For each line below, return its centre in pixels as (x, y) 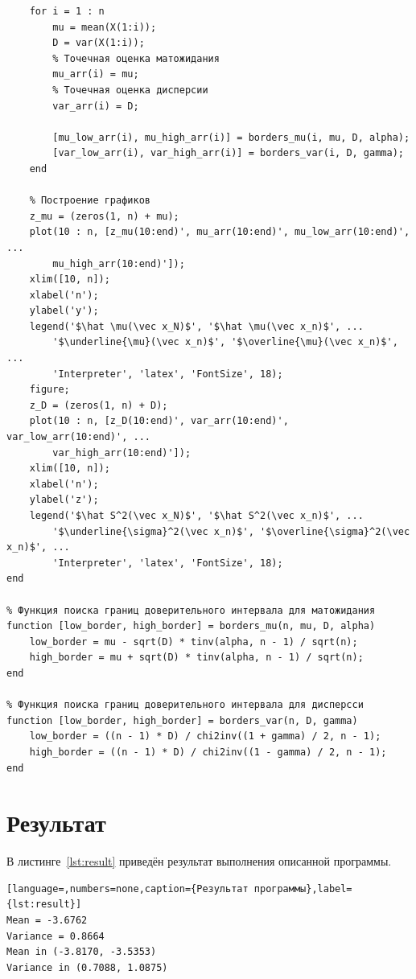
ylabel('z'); (64, 500)
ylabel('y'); (64, 311)
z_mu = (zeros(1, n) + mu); (104, 216)
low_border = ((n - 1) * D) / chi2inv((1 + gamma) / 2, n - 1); (205, 736)
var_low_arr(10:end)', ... (78, 437)
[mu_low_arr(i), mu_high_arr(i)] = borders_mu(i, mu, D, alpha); (231, 137)
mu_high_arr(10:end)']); (119, 263)
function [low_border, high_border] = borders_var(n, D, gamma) (182, 720)
